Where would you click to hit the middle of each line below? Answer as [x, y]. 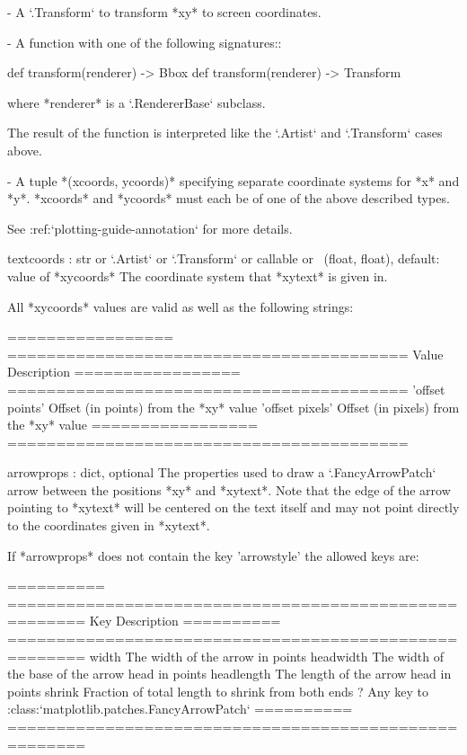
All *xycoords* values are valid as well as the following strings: [181, 306]
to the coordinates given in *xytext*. [109, 525]
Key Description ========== [185, 621]
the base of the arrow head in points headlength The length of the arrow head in [229, 674]
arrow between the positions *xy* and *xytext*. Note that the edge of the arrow [229, 489]
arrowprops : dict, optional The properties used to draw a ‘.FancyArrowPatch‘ [222, 472]
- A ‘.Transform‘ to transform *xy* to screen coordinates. [164, 12]
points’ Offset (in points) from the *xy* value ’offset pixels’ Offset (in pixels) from [233, 407]
